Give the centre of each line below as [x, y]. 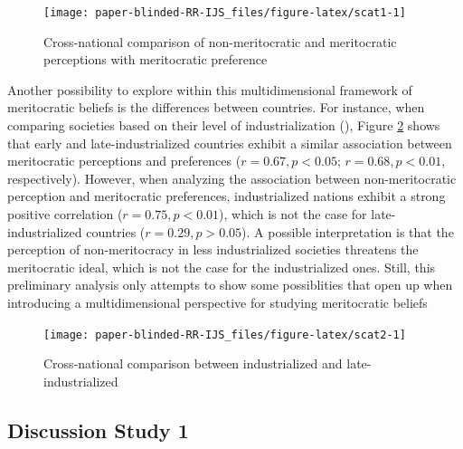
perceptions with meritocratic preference [156, 59]
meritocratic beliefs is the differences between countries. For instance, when [216, 107]
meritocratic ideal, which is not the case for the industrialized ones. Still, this [222, 267]
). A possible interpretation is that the [348, 231]
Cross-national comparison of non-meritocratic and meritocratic [220, 41]
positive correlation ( [65, 214]
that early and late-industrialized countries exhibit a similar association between [230, 143]
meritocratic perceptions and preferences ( [124, 161]
